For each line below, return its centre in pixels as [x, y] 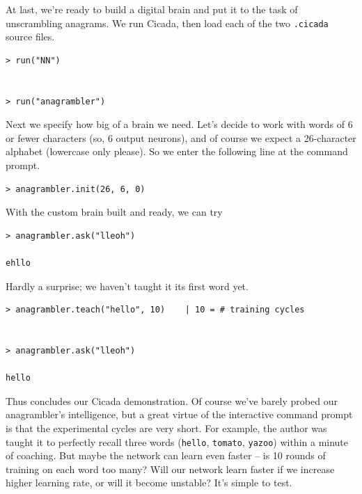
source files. [30, 37]
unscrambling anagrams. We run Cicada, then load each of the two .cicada [167, 23]
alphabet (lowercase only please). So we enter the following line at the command [177, 151]
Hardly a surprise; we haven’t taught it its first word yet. [127, 286]
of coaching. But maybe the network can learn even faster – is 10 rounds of [166, 455]
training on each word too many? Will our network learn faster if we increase [170, 469]
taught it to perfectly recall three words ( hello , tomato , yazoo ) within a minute [177, 441]
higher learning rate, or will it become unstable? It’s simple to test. [149, 483]
